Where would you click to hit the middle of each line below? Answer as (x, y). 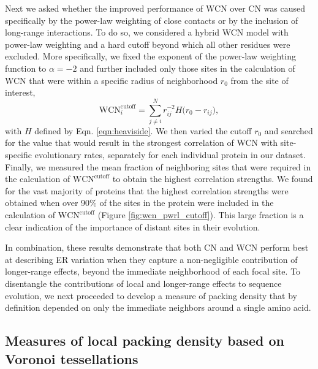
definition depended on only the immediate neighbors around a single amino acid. (158, 307)
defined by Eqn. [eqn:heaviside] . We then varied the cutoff (143, 130)
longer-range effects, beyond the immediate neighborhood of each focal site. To (153, 271)
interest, (20, 92)
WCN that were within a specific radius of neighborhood (112, 80)
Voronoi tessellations (72, 358)
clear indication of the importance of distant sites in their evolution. (133, 226)
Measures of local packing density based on (145, 340)
